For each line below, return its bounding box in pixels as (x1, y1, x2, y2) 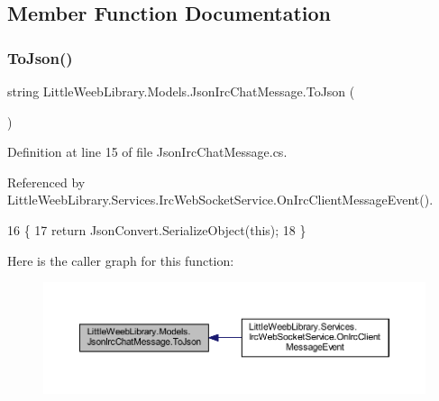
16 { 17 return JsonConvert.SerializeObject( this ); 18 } (7, 220, 306, 239)
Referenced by (7, 172, 86, 191)
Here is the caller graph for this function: (7, 251, 234, 269)
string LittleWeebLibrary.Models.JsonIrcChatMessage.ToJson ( (7, 82, 355, 100)
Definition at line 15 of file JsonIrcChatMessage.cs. (7, 142, 288, 161)
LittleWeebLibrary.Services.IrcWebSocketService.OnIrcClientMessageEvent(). (7, 190, 434, 209)
